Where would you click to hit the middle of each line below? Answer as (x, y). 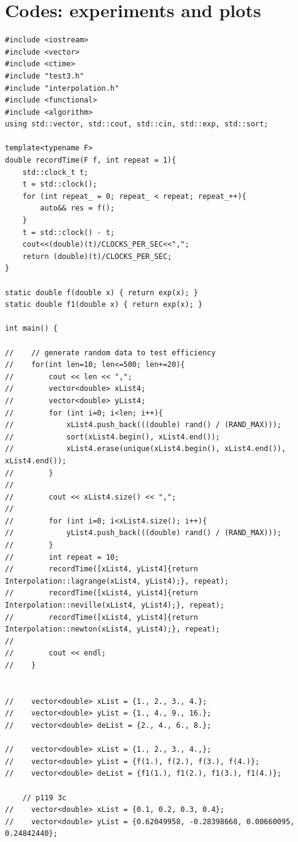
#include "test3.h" (44, 76)
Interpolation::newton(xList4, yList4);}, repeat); (113, 629)
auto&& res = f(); (77, 208)
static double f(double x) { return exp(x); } (101, 292)
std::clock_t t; (55, 172)
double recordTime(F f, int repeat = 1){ (91, 160)
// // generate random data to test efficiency (110, 353)
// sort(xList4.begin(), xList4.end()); (113, 437)
